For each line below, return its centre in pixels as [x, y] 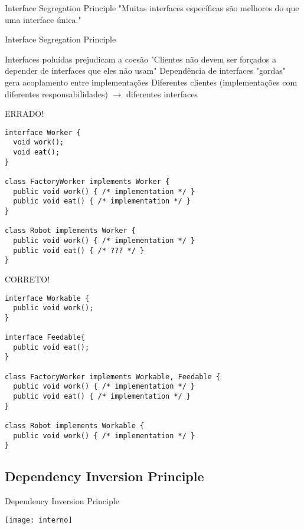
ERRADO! [24, 114]
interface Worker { [43, 132]
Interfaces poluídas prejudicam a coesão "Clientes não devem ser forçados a [141, 59]
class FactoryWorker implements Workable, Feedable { [113, 377]
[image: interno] [39, 520]
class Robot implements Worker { [70, 231]
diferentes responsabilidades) [57, 93]
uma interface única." [43, 19]
